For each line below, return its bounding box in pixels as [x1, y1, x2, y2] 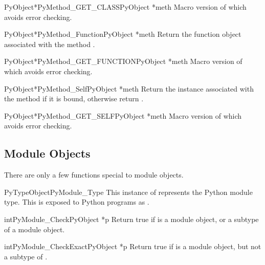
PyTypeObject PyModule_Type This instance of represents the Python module [4, 186, 253, 197]
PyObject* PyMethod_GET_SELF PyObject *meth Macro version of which [4, 110, 242, 121]
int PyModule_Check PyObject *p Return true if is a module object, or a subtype [4, 213, 259, 224]
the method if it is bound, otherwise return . [4, 93, 144, 104]
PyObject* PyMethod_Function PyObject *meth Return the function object [4, 29, 241, 39]
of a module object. [4, 224, 65, 234]
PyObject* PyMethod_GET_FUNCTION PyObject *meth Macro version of [4, 56, 242, 67]
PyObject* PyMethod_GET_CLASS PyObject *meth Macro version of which [4, 2, 247, 12]
